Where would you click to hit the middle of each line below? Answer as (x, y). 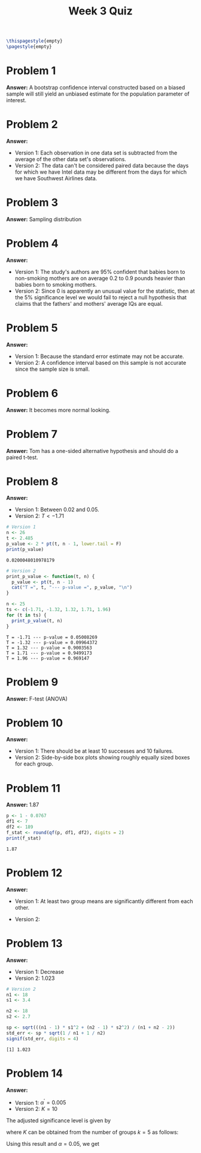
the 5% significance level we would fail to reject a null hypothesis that (101, 297)
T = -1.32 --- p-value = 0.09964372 (52, 642)
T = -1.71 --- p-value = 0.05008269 (52, 637)
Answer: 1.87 (23, 805)
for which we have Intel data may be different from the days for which (101, 172)
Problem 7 (32, 434)
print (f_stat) (24, 838)
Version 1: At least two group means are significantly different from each (104, 901)
